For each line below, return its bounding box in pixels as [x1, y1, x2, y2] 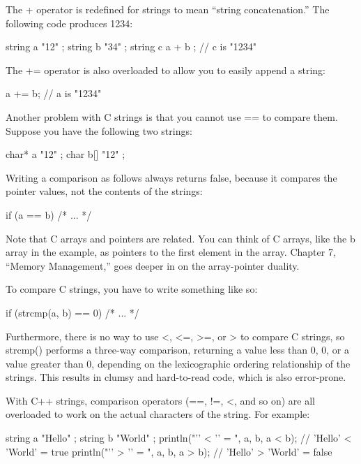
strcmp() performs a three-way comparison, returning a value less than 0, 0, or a [6, 342, 350, 357]
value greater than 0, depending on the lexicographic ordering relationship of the [6, 356, 351, 370]
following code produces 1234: [6, 15, 133, 30]
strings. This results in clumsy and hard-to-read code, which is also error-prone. [6, 370, 346, 384]
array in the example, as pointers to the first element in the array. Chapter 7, [6, 245, 336, 259]
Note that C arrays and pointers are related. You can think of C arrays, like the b [6, 231, 355, 245]
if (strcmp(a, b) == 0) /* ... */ [6, 305, 139, 319]
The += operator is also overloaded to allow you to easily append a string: [6, 62, 325, 77]
